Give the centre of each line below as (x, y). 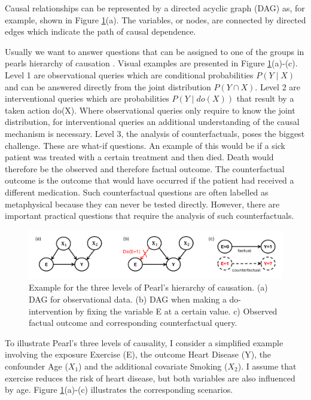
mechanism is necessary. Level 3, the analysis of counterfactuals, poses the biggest (155, 133)
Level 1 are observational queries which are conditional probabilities (129, 74)
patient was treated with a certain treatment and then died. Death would (139, 157)
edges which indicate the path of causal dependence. (100, 31)
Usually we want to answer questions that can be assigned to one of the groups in (155, 51)
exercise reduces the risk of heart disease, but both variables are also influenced (150, 378)
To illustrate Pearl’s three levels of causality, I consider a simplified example (144, 342)
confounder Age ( (36, 366)
